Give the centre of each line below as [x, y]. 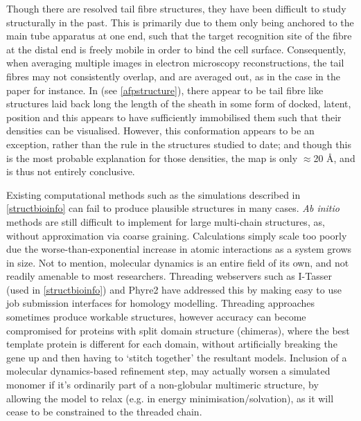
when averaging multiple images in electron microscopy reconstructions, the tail [175, 63]
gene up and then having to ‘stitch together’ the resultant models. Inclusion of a [177, 357]
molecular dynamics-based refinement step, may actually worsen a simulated [168, 371]
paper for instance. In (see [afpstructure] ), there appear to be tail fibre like [165, 90]
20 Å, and [334, 158]
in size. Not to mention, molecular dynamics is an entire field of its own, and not [178, 262]
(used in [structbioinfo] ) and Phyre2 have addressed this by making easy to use [174, 289]
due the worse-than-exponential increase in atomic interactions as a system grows [179, 249]
